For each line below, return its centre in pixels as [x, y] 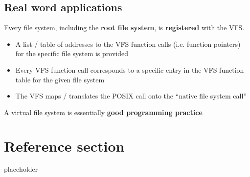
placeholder [21, 169]
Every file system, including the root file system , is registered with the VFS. [124, 28]
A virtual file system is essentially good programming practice [103, 112]
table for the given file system [60, 79]
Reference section [64, 146]
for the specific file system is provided [72, 53]
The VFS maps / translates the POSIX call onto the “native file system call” [131, 96]
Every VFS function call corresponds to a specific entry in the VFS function [130, 69]
